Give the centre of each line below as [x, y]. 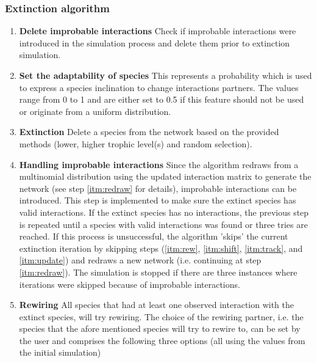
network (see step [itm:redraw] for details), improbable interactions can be [158, 188]
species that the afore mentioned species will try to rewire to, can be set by [160, 328]
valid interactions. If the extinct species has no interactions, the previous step [164, 212]
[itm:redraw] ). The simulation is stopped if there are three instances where [158, 272]
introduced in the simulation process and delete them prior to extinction [155, 42]
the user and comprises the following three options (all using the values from [162, 340]
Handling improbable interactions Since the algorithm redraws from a [159, 164]
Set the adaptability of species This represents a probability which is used [166, 75]
